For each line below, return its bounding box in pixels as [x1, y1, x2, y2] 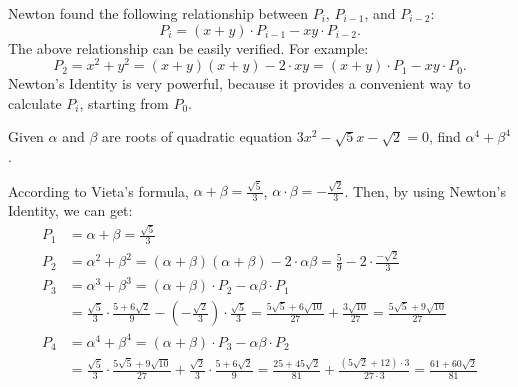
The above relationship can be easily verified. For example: [8, 37, 369, 58]
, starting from [79, 92, 169, 113]
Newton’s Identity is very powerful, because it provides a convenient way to [8, 73, 471, 94]
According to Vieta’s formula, [8, 180, 189, 201]
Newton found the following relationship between [8, 3, 308, 23]
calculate [8, 92, 62, 113]
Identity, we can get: [8, 200, 133, 221]
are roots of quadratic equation [102, 126, 293, 147]
